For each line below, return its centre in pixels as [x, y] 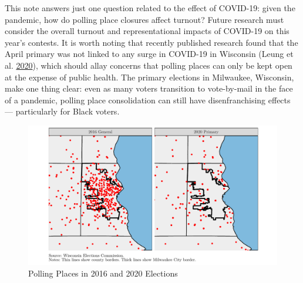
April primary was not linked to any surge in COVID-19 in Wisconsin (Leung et [149, 54]
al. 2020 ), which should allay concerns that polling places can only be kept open [149, 65]
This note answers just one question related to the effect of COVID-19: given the [150, 8]
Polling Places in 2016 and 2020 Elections [103, 273]
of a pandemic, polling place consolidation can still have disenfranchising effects [148, 100]
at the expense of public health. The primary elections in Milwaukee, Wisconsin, [149, 77]
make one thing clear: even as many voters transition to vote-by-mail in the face [149, 88]
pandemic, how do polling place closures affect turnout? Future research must [144, 19]
